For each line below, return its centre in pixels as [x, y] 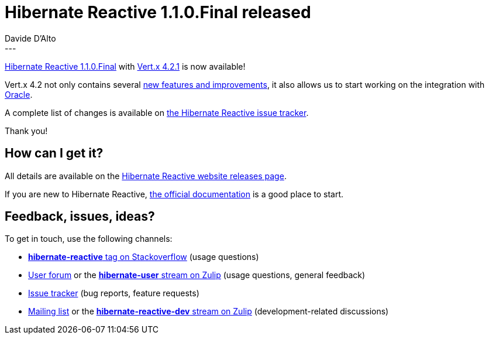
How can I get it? [54, 153]
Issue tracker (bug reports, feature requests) [114, 293]
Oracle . [19, 94]
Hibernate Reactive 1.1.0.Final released [158, 12]
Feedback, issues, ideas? [80, 217]
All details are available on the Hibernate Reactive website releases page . [146, 176]
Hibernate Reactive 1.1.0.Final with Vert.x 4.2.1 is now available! [125, 66]
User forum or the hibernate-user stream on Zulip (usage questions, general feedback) [197, 275]
